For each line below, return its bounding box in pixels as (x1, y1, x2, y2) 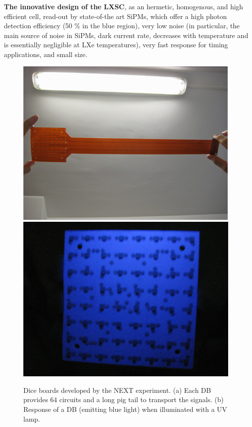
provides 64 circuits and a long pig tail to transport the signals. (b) (23, 394, 224, 405)
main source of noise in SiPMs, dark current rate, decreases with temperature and (4, 30, 249, 40)
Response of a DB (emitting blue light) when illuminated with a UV (23, 404, 227, 414)
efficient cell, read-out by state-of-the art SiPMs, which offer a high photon (4, 11, 227, 21)
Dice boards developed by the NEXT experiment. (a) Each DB (23, 385, 211, 395)
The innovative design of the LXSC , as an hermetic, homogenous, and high (4, 1, 243, 11)
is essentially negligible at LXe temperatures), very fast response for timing (4, 39, 228, 50)
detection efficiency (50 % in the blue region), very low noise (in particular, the (4, 20, 240, 31)
